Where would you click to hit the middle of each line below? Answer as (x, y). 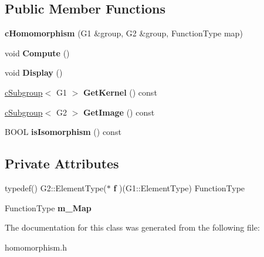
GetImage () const (119, 112)
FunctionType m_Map (48, 207)
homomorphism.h (36, 247)
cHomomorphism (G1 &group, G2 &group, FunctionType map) (124, 33)
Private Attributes (62, 163)
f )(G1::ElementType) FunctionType (179, 187)
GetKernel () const (120, 92)
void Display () (34, 72)
